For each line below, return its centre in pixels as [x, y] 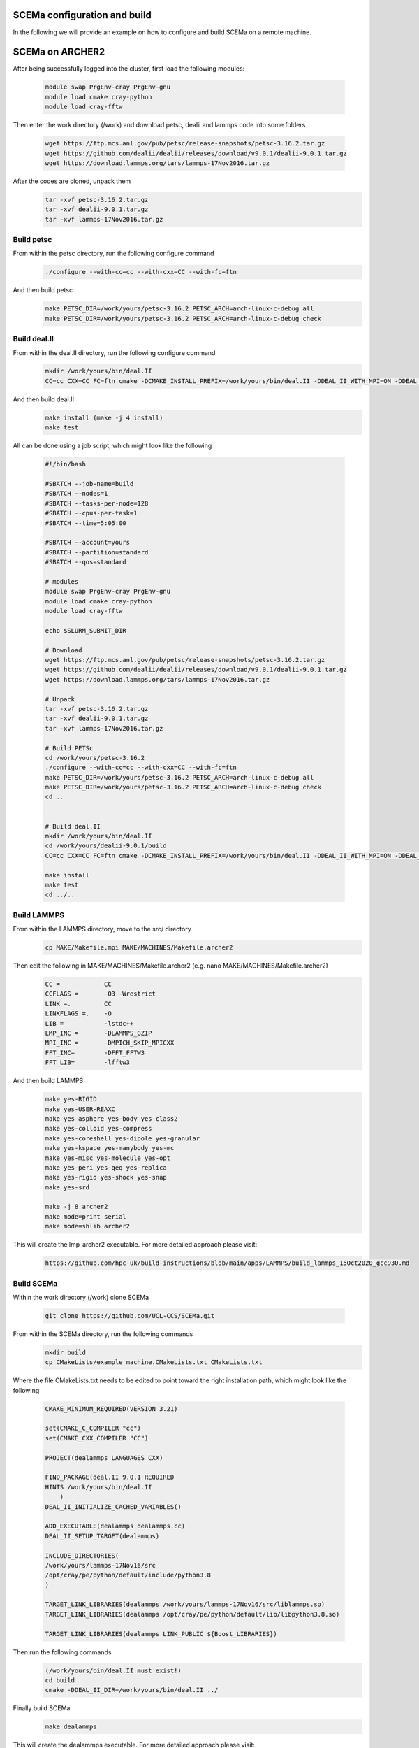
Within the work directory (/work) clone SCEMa [81, 1297]
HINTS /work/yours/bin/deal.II [99, 1487]
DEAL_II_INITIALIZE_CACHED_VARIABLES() [113, 1506]
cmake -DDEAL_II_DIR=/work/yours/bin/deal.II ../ [132, 1690]
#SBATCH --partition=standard [97, 552]
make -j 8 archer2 [76, 1207]
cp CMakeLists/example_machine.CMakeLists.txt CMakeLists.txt [154, 1362]
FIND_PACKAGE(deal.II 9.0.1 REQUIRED [110, 1477]
